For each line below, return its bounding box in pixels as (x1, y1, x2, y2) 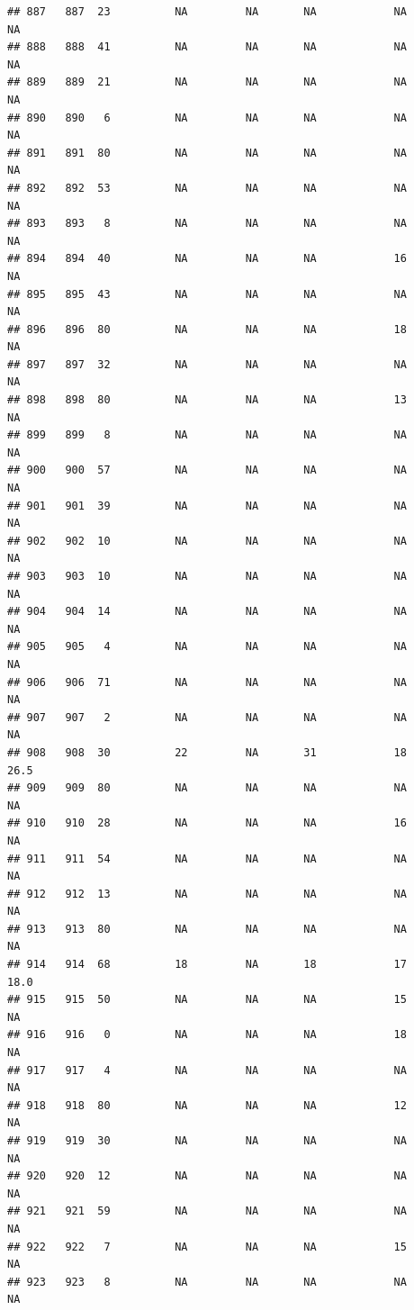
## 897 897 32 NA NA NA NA (7, 357, 407, 371)
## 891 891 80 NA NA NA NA (7, 146, 407, 159)
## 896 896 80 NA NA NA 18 (7, 322, 407, 336)
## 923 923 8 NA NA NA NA (7, 1275, 407, 1288)
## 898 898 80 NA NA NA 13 (7, 393, 407, 407)
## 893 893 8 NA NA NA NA (7, 217, 407, 230)
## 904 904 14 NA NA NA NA (7, 605, 407, 619)
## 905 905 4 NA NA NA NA (7, 640, 407, 654)
